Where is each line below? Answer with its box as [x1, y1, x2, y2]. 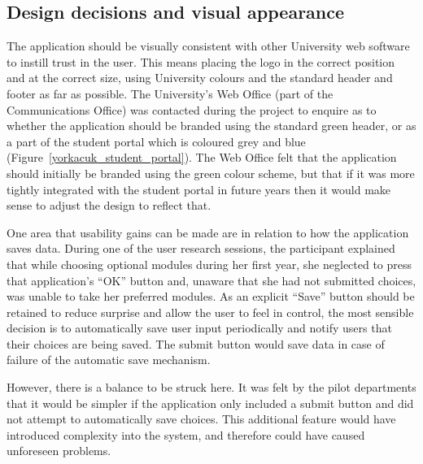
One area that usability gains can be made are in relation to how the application [7, 223, 409, 241]
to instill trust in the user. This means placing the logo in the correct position [7, 53, 395, 70]
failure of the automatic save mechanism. [7, 351, 211, 368]
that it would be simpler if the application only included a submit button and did [7, 394, 414, 411]
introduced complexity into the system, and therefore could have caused [7, 426, 365, 443]
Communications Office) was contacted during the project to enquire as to [7, 101, 377, 118]
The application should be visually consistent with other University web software [7, 37, 410, 54]
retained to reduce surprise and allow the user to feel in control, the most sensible [7, 303, 414, 320]
